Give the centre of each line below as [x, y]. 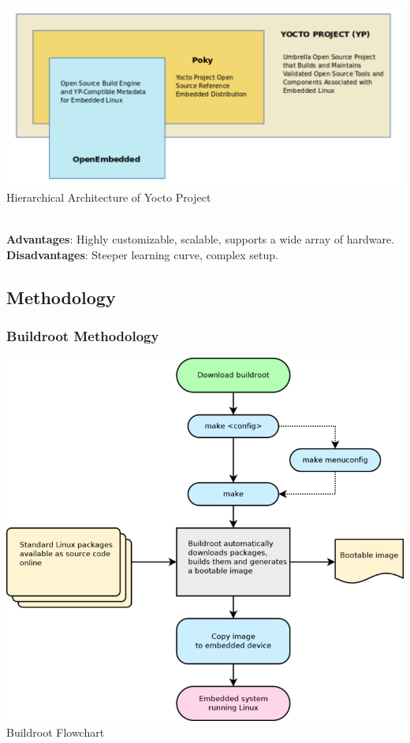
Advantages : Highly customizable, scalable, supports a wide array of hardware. [201, 239]
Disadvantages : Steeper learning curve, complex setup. [142, 254]
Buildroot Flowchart [56, 732]
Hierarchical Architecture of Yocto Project [109, 197]
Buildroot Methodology [83, 336]
